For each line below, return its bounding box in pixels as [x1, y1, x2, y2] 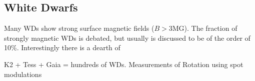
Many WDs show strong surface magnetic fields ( [4, 23, 154, 33]
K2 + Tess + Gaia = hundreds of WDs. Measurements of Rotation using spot [4, 59, 243, 69]
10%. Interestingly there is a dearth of [4, 42, 120, 53]
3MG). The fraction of [168, 23, 237, 33]
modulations [4, 69, 42, 79]
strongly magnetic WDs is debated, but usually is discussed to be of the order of [4, 32, 250, 43]
